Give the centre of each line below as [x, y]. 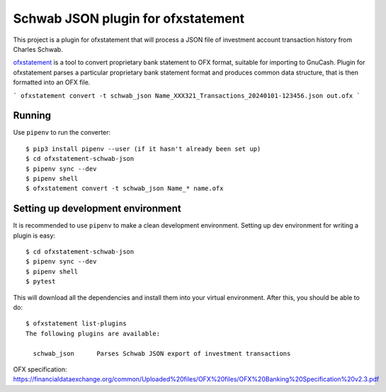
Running [32, 116]
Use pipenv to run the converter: [62, 133]
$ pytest [41, 281]
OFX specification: [40, 369]
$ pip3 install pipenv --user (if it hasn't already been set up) [143, 149]
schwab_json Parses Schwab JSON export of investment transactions [162, 353]
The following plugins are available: [93, 334]
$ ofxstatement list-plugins [76, 324]
